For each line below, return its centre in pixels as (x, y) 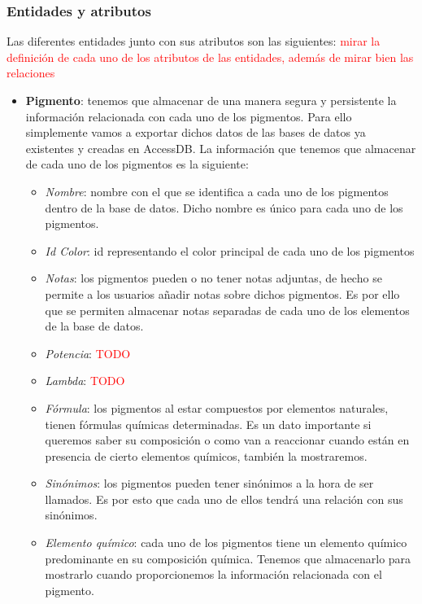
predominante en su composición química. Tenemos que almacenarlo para (228, 558)
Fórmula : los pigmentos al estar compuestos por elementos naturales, (217, 407)
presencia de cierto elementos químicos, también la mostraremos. (206, 455)
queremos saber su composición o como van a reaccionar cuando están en (227, 440)
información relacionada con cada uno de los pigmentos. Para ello (189, 116)
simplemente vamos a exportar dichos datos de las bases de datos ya (196, 132)
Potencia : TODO (88, 353)
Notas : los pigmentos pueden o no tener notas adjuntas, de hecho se (213, 278)
